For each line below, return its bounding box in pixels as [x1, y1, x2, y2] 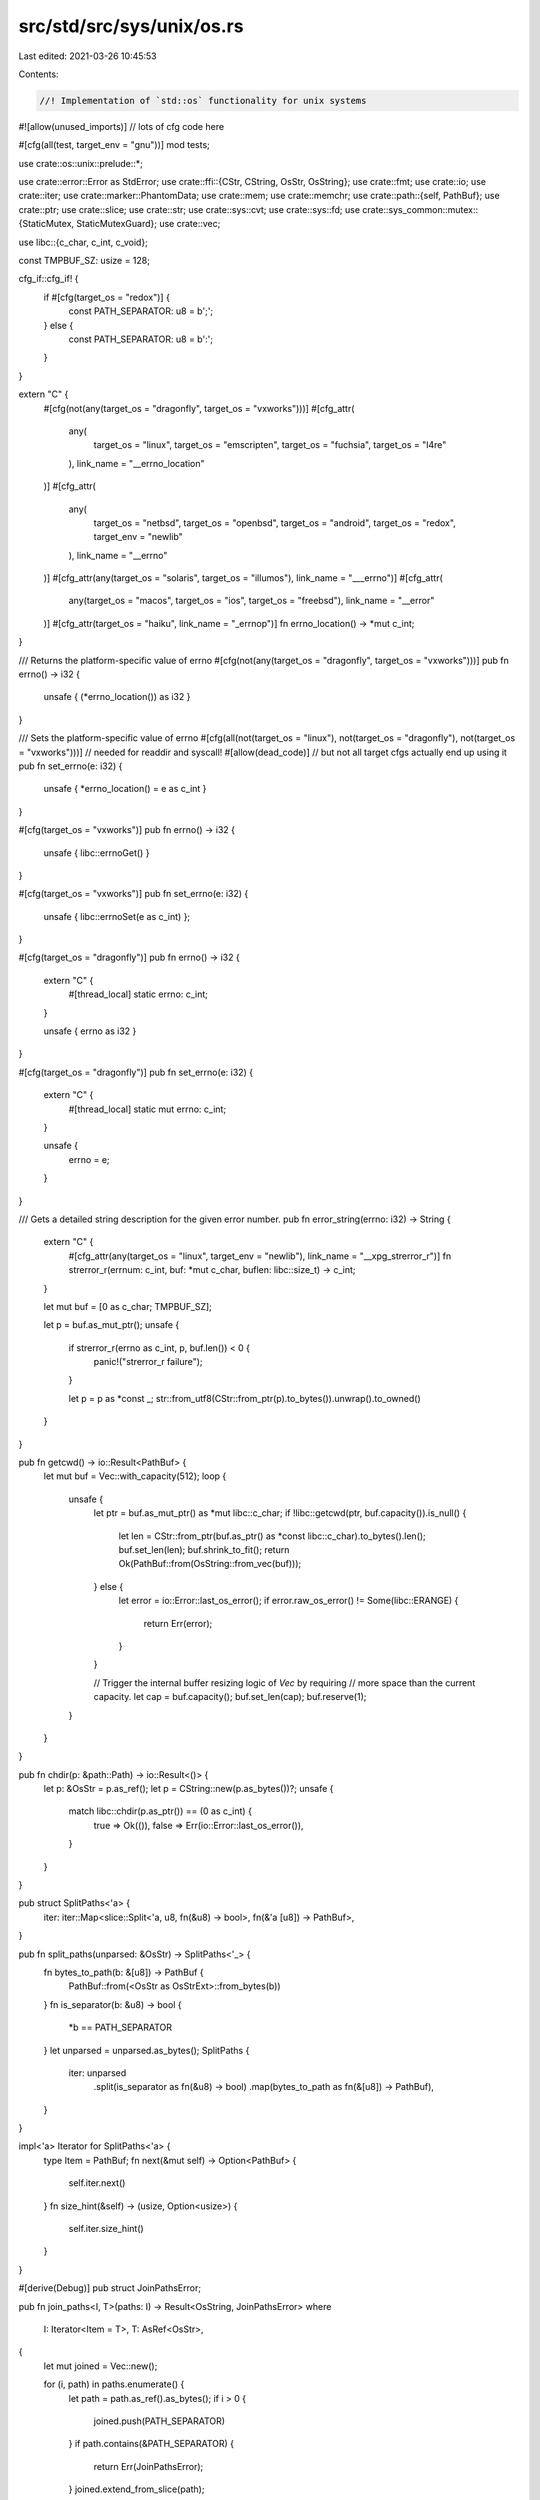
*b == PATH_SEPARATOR [68, 2021, 172, 2034]
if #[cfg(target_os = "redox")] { [43, 291, 170, 303]
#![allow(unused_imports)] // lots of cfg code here [18, 120, 225, 132]
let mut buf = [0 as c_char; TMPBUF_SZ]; [43, 1300, 212, 1312]
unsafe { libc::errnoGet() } [43, 846, 150, 859]
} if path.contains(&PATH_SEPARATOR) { [68, 2438, 235, 2450]
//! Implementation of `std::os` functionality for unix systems [39, 95, 367, 106]
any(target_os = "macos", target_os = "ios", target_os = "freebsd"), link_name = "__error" [68, 595, 435, 607]
